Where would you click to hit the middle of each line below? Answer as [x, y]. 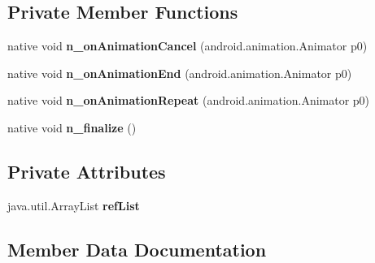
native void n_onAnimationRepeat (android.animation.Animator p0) [189, 100]
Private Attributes [87, 171]
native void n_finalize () [72, 127]
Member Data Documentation [137, 249]
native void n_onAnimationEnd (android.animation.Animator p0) [180, 73]
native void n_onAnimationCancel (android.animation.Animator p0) [187, 46]
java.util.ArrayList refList [74, 205]
